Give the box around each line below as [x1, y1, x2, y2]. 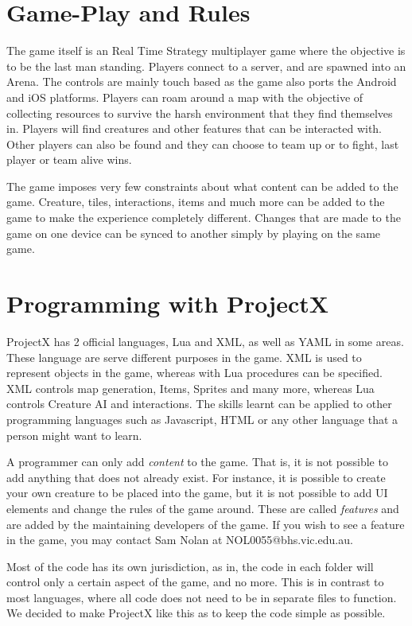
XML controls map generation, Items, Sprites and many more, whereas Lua [6, 379, 375, 396]
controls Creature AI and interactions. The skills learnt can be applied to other [6, 395, 392, 412]
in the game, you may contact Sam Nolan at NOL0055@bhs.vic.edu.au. [6, 531, 353, 548]
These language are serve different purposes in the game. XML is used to [6, 348, 362, 365]
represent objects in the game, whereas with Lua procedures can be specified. [6, 364, 383, 381]
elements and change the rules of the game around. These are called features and [6, 500, 399, 516]
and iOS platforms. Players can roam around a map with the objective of [6, 88, 363, 105]
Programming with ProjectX [6, 287, 329, 320]
